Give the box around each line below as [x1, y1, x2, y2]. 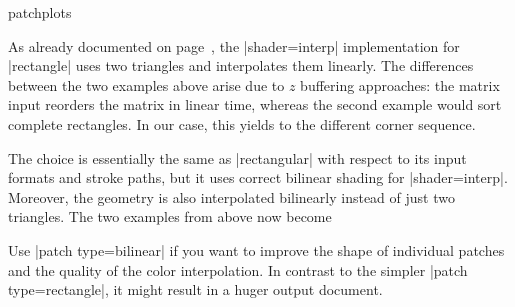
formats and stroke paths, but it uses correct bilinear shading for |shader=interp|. [8, 167, 508, 188]
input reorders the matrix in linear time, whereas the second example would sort [8, 94, 502, 115]
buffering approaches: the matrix [300, 74, 500, 95]
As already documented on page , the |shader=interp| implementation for [8, 35, 460, 56]
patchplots [8, 2, 72, 22]
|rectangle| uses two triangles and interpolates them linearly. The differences [8, 55, 474, 76]
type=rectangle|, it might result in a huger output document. [8, 279, 383, 300]
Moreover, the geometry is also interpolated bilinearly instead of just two [8, 186, 455, 207]
